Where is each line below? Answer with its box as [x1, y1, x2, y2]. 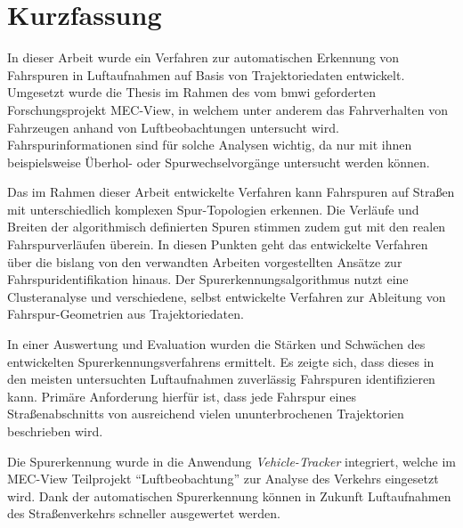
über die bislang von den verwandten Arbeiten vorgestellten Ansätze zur [7, 252, 402, 271]
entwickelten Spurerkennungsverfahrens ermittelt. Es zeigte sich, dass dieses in [7, 352, 435, 370]
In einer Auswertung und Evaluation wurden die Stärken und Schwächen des [7, 335, 426, 353]
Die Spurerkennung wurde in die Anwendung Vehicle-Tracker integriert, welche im [7, 451, 456, 470]
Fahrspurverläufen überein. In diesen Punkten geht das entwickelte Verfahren [7, 235, 428, 254]
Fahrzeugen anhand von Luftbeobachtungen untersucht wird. [7, 118, 339, 136]
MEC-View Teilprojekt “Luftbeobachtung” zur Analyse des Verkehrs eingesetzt [7, 469, 439, 488]
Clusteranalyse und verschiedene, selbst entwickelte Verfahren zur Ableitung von [7, 287, 446, 305]
